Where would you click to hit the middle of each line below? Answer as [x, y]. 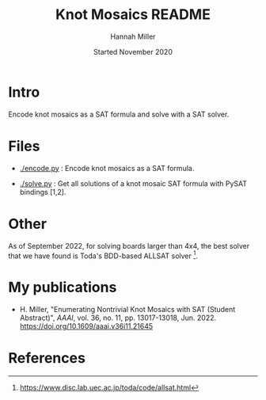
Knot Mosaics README [133, 15]
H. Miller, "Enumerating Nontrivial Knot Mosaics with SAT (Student [127, 310]
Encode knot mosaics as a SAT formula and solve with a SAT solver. [119, 114]
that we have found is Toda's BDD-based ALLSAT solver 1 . [103, 255]
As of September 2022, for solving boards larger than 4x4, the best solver [129, 246]
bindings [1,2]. [43, 192]
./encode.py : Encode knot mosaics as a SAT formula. [107, 168]
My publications [63, 288]
